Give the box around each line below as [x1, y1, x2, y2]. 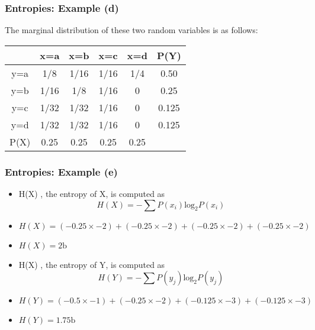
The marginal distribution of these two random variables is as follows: [5, 24, 258, 36]
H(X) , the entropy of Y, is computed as [18, 258, 165, 270]
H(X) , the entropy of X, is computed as [18, 187, 165, 200]
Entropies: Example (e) [5, 164, 118, 179]
